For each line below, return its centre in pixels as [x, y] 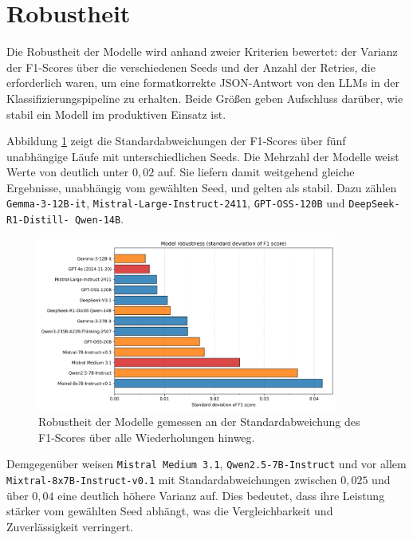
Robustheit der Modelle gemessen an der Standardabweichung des [199, 422]
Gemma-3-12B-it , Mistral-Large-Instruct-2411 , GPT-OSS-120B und [176, 203]
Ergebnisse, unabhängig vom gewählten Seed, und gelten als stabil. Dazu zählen [202, 187]
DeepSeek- [374, 205]
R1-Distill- [38, 221]
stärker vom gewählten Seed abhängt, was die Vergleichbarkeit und [170, 511]
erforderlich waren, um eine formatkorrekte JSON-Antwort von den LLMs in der [203, 83]
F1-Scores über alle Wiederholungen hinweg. [147, 437]
